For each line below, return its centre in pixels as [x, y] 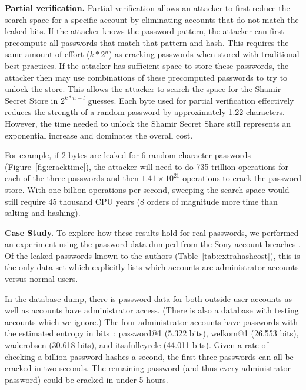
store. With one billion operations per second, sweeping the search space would [147, 189]
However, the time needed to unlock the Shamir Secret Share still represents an [148, 123]
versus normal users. [41, 279]
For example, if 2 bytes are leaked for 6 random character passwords [128, 155]
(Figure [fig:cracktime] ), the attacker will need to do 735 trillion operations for [147, 166]
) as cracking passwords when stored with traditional [204, 54]
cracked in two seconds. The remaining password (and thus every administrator [148, 368]
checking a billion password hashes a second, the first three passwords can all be [149, 356]
